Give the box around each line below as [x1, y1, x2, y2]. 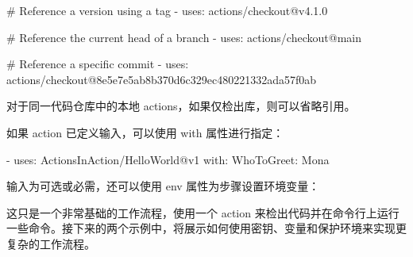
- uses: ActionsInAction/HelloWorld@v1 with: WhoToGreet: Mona [6, 151, 330, 167]
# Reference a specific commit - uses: [6, 56, 189, 72]
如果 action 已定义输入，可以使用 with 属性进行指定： [6, 124, 284, 140]
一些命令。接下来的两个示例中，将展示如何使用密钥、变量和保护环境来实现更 [6, 220, 407, 236]
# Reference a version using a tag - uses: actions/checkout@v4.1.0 [6, 2, 328, 18]
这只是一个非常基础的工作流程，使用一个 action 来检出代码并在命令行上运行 [6, 204, 399, 221]
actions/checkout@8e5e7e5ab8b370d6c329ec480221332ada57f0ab [6, 71, 317, 87]
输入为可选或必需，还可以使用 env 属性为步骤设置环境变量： [6, 178, 320, 194]
